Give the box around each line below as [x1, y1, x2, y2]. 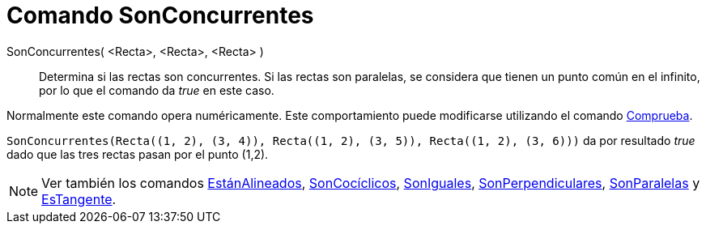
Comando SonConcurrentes [6, 2, 314, 29]
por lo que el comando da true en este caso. [39, 83, 274, 97]
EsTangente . [41, 190, 117, 207]
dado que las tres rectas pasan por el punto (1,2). [6, 147, 269, 161]
